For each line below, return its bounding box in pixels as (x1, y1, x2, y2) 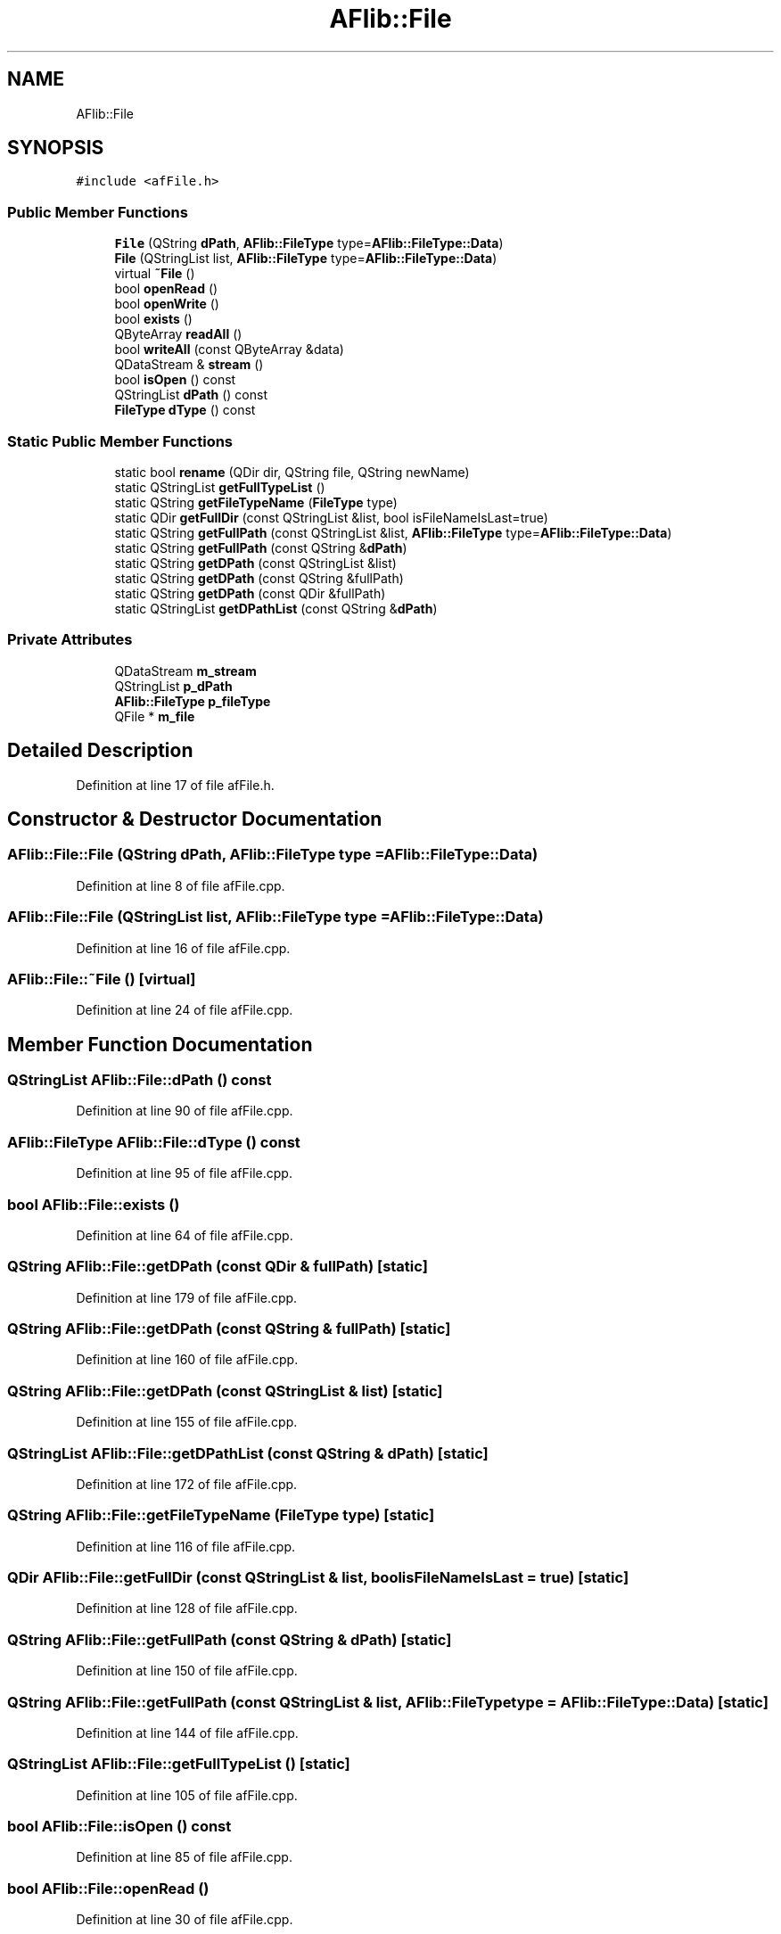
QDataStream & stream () (114, 357, 264, 373)
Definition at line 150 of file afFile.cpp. (76, 1663, 298, 1679)
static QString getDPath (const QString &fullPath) (114, 570, 404, 586)
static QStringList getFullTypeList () (114, 479, 325, 495)
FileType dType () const (114, 402, 256, 418)
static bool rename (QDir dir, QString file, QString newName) (114, 464, 470, 480)
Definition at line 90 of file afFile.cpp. (76, 1103, 293, 1119)
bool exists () (114, 311, 193, 327)
